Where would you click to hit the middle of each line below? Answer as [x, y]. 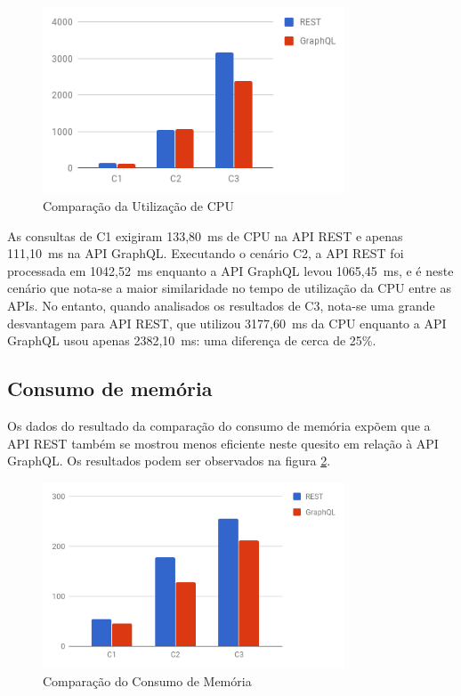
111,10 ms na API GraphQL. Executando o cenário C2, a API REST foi [206, 253]
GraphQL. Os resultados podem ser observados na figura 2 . [169, 461]
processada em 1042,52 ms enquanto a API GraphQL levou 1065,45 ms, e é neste [230, 270]
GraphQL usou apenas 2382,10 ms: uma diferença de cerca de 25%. [192, 340]
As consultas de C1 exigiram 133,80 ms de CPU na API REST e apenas [205, 235]
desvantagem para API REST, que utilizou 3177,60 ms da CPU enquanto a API [227, 323]
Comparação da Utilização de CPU [138, 206]
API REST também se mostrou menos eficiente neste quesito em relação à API [223, 443]
